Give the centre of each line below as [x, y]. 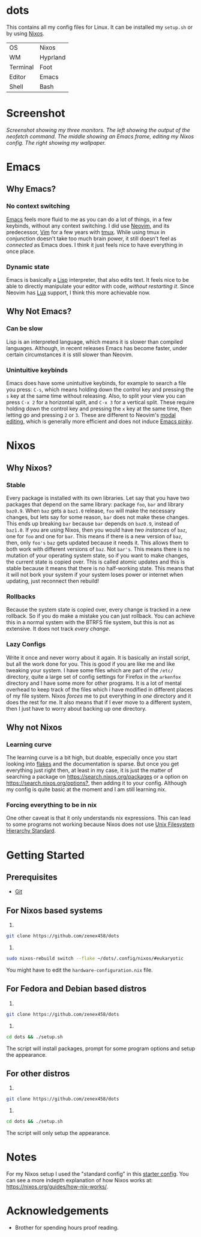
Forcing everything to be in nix [52, 805]
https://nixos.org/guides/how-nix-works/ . [57, 1187]
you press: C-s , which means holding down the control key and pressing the [100, 390]
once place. [21, 251]
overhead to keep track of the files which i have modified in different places [100, 689]
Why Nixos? [29, 468]
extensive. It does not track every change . [58, 629]
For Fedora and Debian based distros [76, 989]
